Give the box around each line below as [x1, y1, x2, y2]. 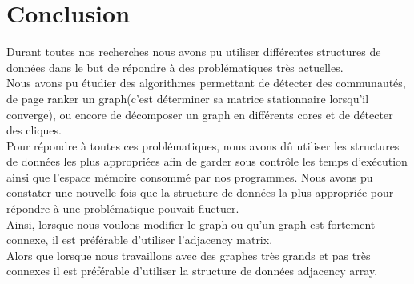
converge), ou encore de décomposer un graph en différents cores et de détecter [6, 106, 393, 122]
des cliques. [6, 122, 62, 138]
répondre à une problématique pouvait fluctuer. [6, 200, 239, 217]
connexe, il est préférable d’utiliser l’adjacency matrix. [6, 231, 273, 248]
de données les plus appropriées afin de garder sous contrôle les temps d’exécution [6, 153, 408, 170]
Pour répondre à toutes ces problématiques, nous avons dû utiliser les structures [6, 137, 400, 154]
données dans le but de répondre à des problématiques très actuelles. [6, 58, 344, 75]
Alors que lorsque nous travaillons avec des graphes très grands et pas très [6, 246, 371, 263]
